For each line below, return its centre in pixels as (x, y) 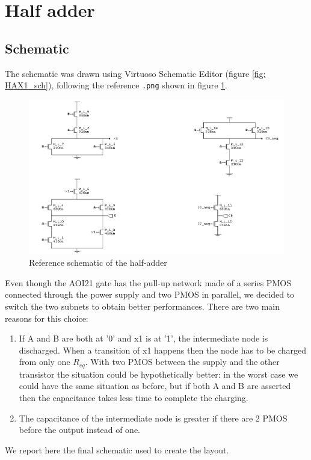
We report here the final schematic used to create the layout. (117, 449)
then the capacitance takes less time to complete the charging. (134, 398)
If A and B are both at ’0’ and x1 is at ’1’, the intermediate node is (143, 338)
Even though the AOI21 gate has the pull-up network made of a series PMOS (148, 282)
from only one (45, 362)
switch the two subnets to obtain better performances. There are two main (143, 306)
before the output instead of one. (79, 430)
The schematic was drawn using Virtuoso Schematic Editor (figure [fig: (135, 73)
